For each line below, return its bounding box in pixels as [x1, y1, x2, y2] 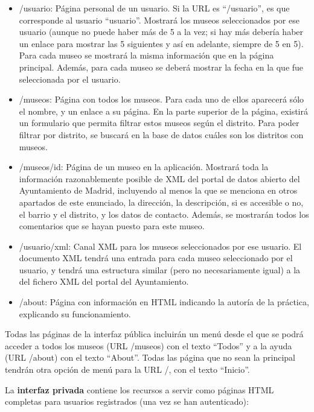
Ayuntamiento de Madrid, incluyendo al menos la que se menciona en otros [19, 184, 298, 197]
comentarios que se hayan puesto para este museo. [19, 220, 205, 232]
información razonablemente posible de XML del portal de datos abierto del [19, 172, 300, 185]
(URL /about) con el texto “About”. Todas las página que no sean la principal [5, 351, 295, 364]
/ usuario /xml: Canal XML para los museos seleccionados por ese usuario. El [19, 239, 302, 252]
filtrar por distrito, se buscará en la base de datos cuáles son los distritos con [19, 128, 304, 141]
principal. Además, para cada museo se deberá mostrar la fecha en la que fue [19, 60, 304, 73]
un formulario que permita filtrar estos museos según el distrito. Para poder [19, 116, 300, 129]
